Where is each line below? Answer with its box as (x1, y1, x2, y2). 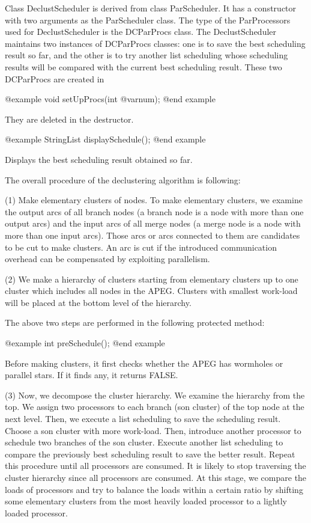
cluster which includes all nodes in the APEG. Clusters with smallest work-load (5, 284, 298, 297)
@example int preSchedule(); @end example (5, 337, 165, 349)
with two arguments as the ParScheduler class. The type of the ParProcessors (5, 13, 291, 26)
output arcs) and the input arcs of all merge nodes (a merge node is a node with (5, 217, 301, 230)
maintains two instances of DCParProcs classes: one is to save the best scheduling (5, 37, 306, 49)
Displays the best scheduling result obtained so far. (5, 153, 193, 165)
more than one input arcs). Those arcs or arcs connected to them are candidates (5, 228, 300, 241)
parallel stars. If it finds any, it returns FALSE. (5, 369, 178, 381)
